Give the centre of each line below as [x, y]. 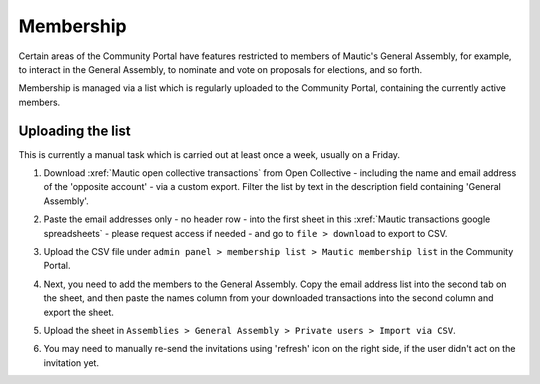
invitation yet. [71, 362]
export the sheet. [79, 312]
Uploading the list [74, 130]
